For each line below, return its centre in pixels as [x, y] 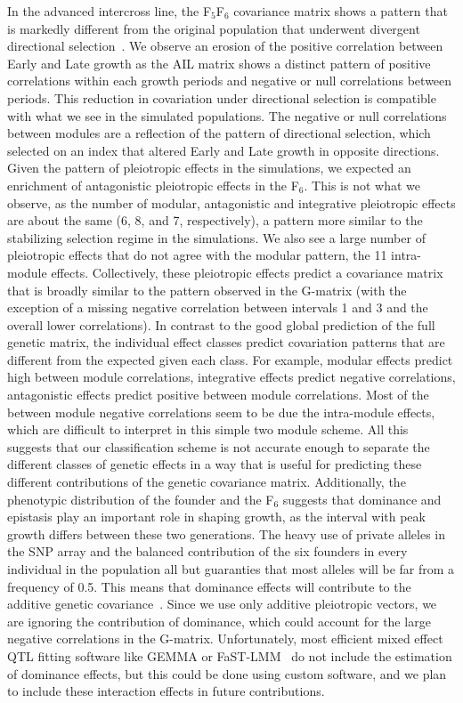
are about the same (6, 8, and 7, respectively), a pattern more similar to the [215, 220]
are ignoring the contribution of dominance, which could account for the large [219, 621]
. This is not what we [362, 185]
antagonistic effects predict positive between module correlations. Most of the [218, 395]
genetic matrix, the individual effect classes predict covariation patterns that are [226, 342]
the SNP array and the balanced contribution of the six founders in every [207, 551]
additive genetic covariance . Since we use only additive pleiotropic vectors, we [222, 604]
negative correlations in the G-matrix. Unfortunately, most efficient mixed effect [225, 638]
